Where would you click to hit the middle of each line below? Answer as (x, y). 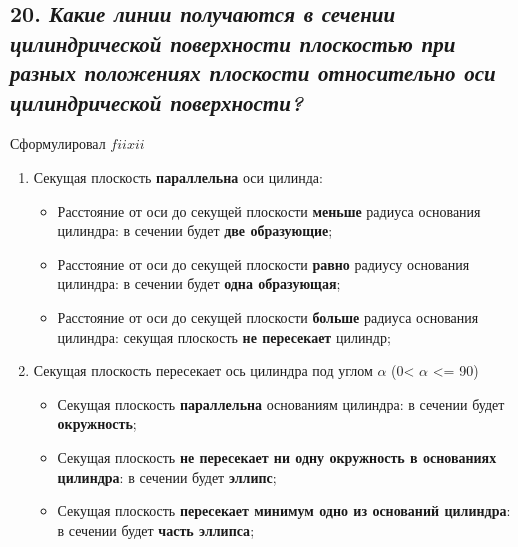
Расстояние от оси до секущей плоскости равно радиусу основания (263, 263)
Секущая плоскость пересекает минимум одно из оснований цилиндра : (284, 510)
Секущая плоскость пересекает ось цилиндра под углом (203, 370)
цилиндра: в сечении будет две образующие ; (195, 230)
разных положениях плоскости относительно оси (253, 72)
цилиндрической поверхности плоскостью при (233, 42)
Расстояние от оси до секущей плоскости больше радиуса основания (268, 316)
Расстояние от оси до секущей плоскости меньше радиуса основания (269, 210)
